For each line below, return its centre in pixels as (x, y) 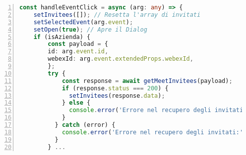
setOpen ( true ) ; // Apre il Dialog (90, 29)
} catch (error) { (85, 125)
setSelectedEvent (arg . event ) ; (83, 22)
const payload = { (78, 44)
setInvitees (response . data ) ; (117, 96)
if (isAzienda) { (62, 37)
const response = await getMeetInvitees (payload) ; (147, 81)
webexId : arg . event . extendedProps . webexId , (121, 59)
